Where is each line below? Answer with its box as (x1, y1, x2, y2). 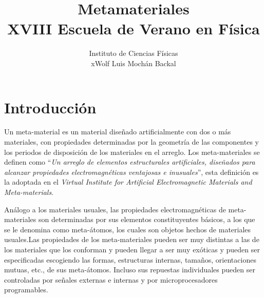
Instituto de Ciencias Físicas (89, 48, 178, 58)
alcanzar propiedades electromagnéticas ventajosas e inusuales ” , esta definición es (4, 166, 259, 177)
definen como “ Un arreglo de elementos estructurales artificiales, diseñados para (4, 156, 255, 167)
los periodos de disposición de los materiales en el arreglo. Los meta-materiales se (4, 146, 260, 157)
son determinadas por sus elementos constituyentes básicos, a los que (38, 214, 255, 225)
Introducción (4, 96, 97, 117)
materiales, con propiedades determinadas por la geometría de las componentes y (4, 136, 259, 147)
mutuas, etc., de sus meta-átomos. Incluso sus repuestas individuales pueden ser (4, 264, 255, 275)
